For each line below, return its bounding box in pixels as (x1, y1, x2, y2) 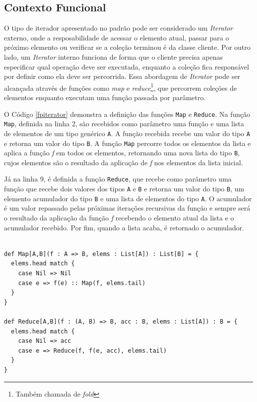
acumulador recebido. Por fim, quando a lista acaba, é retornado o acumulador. (4, 222, 244, 232)
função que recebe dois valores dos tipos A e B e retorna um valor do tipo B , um (4, 183, 244, 194)
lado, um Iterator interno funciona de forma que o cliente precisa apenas (4, 51, 223, 62)
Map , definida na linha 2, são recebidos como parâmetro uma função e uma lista (4, 118, 244, 129)
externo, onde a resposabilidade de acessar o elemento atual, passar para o (4, 32, 229, 42)
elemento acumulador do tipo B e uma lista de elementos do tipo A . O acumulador (4, 193, 252, 203)
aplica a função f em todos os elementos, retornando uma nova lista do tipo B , (4, 147, 240, 158)
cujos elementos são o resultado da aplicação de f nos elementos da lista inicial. (4, 157, 243, 167)
